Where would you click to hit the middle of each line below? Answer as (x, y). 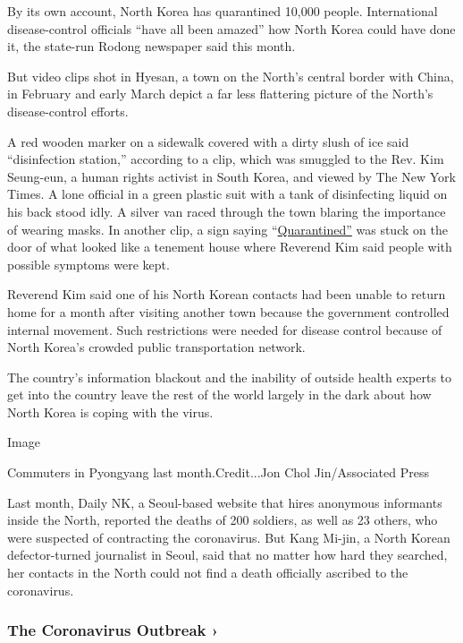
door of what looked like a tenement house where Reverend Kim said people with (230, 247)
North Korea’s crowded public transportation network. (156, 347)
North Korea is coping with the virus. (110, 412)
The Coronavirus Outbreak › (113, 630)
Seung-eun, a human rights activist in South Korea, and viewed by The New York (231, 176)
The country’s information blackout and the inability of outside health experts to (230, 377)
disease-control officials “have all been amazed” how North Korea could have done (231, 28)
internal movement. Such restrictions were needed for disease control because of (225, 329)
